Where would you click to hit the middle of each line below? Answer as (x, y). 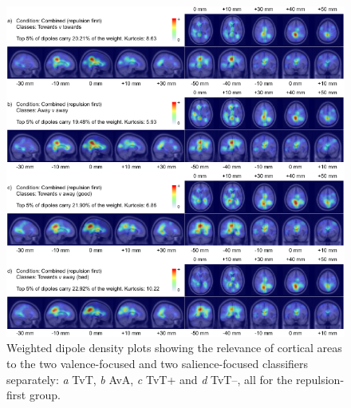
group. (45, 395)
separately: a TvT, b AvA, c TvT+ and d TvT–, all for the (150, 379)
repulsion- (320, 379)
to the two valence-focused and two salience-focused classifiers (158, 364)
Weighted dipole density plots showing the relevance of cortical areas (174, 348)
